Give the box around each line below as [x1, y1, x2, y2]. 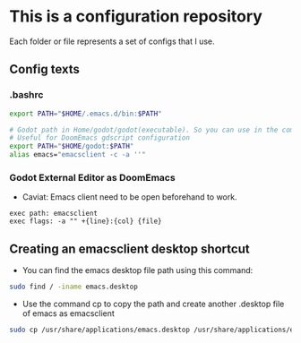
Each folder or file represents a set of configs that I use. [9, 36, 215, 47]
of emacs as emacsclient [21, 307, 115, 319]
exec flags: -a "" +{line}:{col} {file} [9, 217, 163, 226]
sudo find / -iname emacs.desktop [9, 282, 139, 292]
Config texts [9, 62, 81, 77]
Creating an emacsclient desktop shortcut [9, 241, 250, 256]
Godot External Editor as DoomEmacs [9, 171, 176, 184]
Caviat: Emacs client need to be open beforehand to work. [21, 192, 237, 202]
